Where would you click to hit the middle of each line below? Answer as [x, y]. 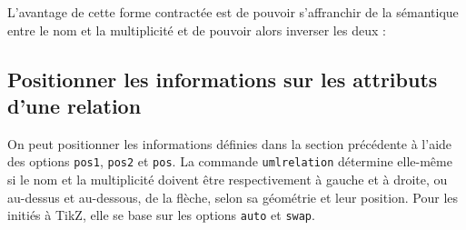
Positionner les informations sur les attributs [223, 79]
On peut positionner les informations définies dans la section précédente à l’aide [230, 143]
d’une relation [74, 105]
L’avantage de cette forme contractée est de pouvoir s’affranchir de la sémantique [233, 12]
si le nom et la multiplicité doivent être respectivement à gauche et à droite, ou [228, 180]
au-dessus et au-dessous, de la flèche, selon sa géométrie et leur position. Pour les [233, 197]
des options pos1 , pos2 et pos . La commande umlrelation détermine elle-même [230, 161]
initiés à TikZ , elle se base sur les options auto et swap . [161, 215]
